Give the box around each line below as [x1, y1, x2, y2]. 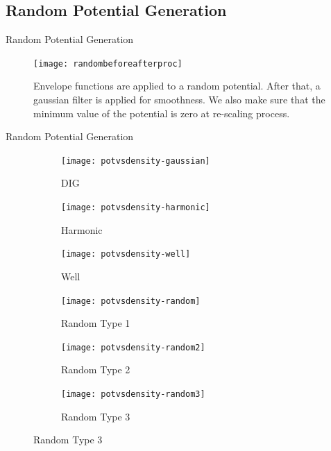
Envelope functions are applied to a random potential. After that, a [33, 78, 321, 93]
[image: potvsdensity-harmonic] [61, 203, 210, 213]
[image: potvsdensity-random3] [61, 389, 205, 400]
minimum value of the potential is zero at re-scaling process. [33, 105, 290, 120]
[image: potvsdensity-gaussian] [61, 155, 210, 166]
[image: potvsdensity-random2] [61, 342, 205, 352]
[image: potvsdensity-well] [61, 249, 191, 259]
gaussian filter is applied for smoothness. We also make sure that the [33, 92, 325, 107]
